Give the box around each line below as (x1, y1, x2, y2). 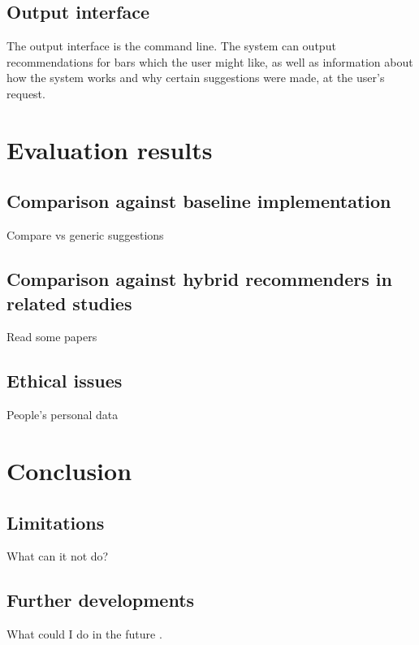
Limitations (6, 509, 105, 535)
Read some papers (6, 328, 97, 345)
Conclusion (6, 453, 132, 487)
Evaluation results (6, 132, 213, 166)
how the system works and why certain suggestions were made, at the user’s (6, 69, 385, 86)
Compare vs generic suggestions (6, 227, 164, 244)
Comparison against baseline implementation (6, 188, 391, 214)
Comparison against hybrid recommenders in (6, 266, 392, 292)
